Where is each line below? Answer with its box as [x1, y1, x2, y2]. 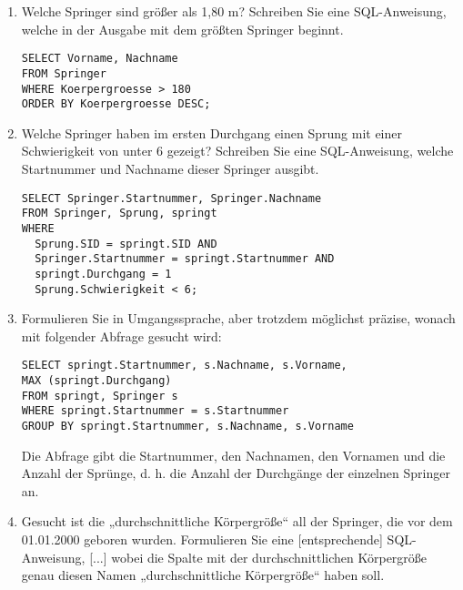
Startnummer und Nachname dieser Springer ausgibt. [21, 159, 319, 178]
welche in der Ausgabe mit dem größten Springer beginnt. [21, 19, 344, 38]
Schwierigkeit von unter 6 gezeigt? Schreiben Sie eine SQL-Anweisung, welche [21, 141, 454, 160]
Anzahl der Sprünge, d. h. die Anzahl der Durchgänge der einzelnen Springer [21, 463, 450, 483]
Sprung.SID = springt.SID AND [35, 237, 217, 250]
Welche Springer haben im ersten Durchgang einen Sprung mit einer [21, 123, 403, 142]
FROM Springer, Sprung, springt [21, 207, 217, 220]
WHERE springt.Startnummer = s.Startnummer [21, 404, 289, 418]
